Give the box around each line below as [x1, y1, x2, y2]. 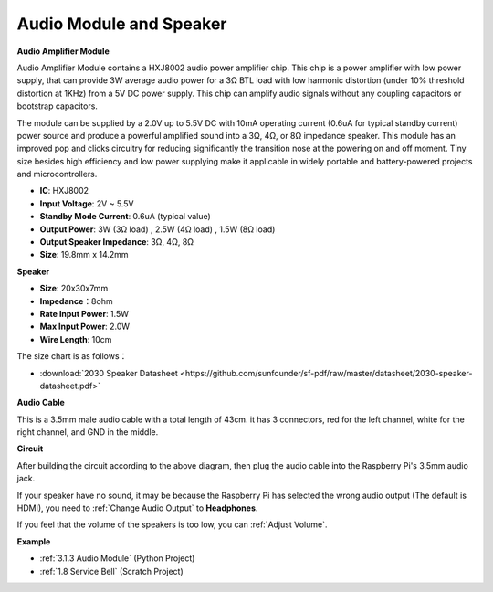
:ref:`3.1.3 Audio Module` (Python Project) [39, 553, 195, 564]
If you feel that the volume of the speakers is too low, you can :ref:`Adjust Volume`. [16, 519, 328, 530]
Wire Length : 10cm [39, 333, 112, 344]
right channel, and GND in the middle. [16, 427, 159, 438]
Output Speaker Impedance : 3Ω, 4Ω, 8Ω [39, 237, 194, 248]
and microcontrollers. [16, 169, 98, 180]
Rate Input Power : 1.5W [39, 308, 130, 319]
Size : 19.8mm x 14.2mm [39, 249, 129, 260]
